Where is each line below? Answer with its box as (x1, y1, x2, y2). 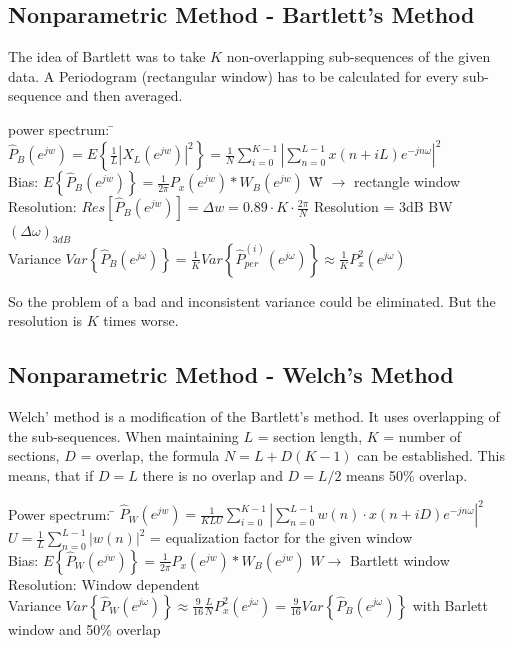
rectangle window (353, 171, 461, 192)
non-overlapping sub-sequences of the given (226, 46, 491, 67)
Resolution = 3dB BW (313, 196, 453, 217)
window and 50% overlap (8, 618, 161, 639)
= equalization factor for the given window (150, 527, 413, 548)
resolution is (8, 310, 83, 331)
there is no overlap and (142, 465, 283, 486)
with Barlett (412, 594, 488, 615)
